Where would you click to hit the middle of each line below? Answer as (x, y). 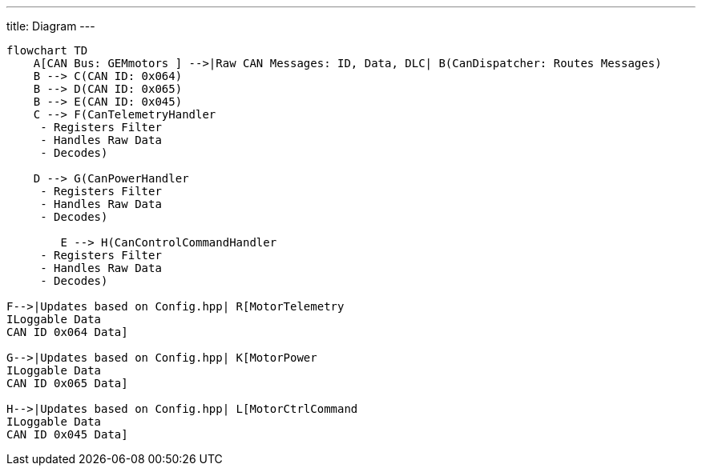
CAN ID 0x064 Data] (67, 332)
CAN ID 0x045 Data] (67, 434)
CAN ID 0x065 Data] (67, 383)
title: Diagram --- (51, 26)
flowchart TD (47, 50)
